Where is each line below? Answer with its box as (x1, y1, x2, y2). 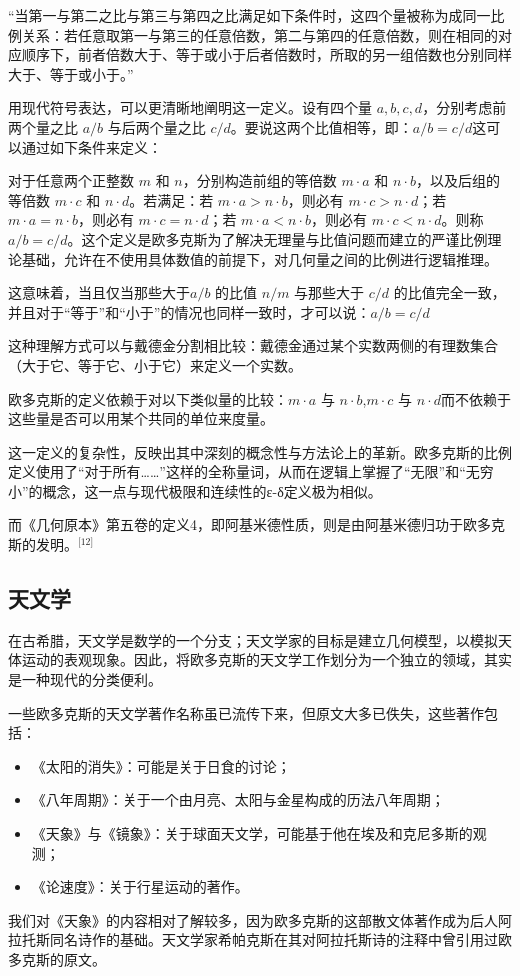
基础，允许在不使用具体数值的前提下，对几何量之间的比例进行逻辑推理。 (21, 248, 498, 269)
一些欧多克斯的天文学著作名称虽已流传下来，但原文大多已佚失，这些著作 (8, 702, 484, 723)
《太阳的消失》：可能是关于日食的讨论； (31, 755, 291, 776)
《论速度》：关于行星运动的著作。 (31, 876, 249, 897)
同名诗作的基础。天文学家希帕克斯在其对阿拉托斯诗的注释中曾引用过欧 (49, 929, 512, 950)
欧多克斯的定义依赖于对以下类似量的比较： (8, 388, 288, 409)
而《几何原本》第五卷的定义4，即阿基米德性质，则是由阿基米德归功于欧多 (8, 514, 491, 535)
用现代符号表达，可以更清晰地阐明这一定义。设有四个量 (8, 97, 372, 118)
